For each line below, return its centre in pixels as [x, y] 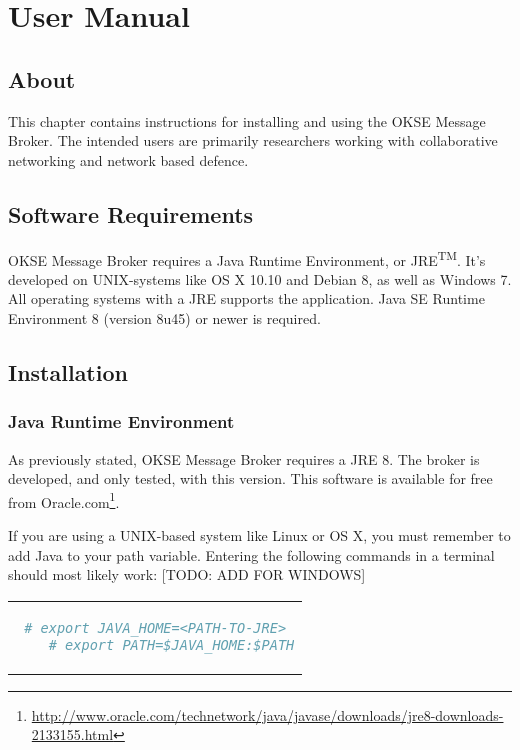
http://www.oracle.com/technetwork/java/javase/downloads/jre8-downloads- [267, 714]
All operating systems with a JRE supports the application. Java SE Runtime [246, 298]
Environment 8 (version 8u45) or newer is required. [164, 318]
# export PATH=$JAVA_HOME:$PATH [171, 644]
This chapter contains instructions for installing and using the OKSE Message [247, 120]
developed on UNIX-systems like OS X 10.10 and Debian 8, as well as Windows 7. [260, 278]
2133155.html [72, 734]
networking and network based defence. [128, 159]
